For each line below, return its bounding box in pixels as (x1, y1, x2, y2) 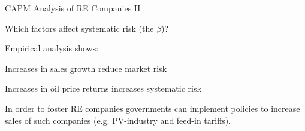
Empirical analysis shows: (5, 42, 99, 54)
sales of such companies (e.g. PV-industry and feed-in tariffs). (5, 114, 231, 126)
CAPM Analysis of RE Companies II (5, 2, 141, 14)
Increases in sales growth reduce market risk (5, 62, 167, 74)
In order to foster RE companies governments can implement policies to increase (5, 102, 300, 114)
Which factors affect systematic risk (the (5, 22, 154, 34)
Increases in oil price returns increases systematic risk (5, 82, 201, 95)
